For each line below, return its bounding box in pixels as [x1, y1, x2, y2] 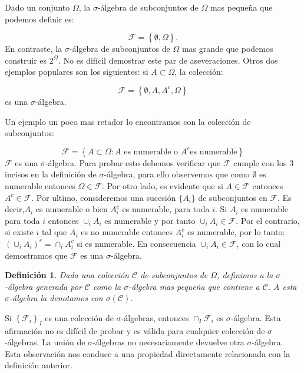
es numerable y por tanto [104, 214, 196, 226]
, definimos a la [217, 269, 273, 281]
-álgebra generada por [5, 280, 82, 292]
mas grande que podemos [181, 42, 273, 55]
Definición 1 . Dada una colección [5, 269, 129, 281]
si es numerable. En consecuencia [77, 237, 196, 249]
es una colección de [45, 311, 114, 324]
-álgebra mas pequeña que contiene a [128, 280, 260, 292]
